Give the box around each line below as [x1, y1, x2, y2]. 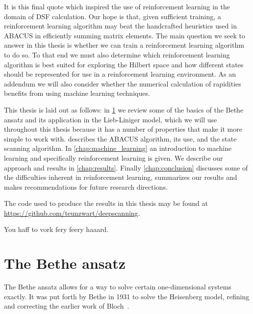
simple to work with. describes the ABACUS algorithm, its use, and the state [4, 133, 237, 143]
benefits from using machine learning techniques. [4, 88, 150, 98]
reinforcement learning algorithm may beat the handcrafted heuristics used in [4, 21, 237, 31]
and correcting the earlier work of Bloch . [4, 301, 129, 311]
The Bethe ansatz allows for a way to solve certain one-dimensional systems [4, 282, 231, 292]
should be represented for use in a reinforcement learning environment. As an [4, 69, 236, 79]
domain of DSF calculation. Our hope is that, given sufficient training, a [4, 11, 221, 21]
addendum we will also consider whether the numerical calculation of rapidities [4, 78, 241, 88]
